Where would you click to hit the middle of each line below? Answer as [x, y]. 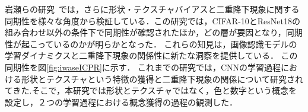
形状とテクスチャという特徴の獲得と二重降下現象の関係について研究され [162, 79]
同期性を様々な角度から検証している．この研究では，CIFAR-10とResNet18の [153, 20]
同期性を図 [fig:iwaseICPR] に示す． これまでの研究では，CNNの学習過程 [143, 67]
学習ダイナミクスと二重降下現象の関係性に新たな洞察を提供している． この [151, 55]
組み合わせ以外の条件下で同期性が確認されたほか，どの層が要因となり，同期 [154, 32]
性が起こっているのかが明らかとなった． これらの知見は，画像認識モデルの [151, 44]
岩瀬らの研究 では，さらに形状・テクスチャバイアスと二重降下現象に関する [152, 9]
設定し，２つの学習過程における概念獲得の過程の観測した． [121, 102]
